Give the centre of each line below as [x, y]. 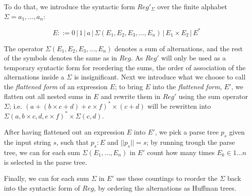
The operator [24, 48]
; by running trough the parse [191, 142]
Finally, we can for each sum [47, 178]
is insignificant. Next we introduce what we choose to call [160, 77]
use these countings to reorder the [167, 178]
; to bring [129, 87]
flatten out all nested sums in [48, 96]
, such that [72, 142]
